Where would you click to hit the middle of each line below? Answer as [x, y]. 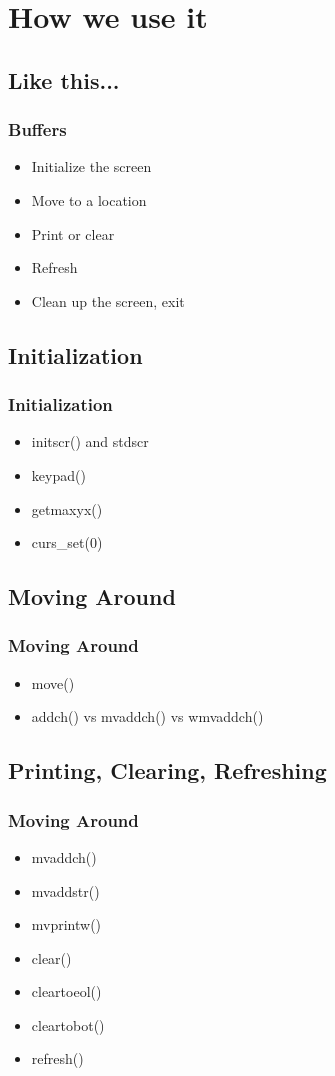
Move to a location [89, 199]
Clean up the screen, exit [108, 300]
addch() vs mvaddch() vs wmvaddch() [147, 716]
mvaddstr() [65, 890]
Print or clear [73, 233]
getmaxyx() [67, 508]
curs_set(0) [67, 542]
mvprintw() [66, 924]
